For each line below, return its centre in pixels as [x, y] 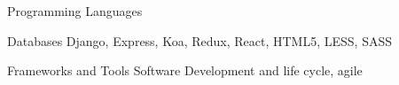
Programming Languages [75, 11]
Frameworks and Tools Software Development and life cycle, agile [185, 70]
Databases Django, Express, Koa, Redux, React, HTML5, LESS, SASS [200, 40]
